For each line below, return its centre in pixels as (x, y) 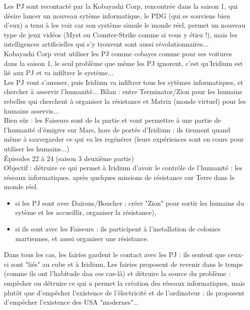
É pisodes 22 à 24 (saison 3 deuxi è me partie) (69, 158)
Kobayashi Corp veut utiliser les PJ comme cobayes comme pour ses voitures (118, 53)
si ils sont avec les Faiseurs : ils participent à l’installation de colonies (118, 229)
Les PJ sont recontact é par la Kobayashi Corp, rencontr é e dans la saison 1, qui (121, 6)
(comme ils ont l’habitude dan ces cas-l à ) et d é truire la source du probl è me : (117, 273)
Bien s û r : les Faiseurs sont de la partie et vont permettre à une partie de (112, 120)
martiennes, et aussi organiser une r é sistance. (82, 238)
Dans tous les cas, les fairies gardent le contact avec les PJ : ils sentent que (115, 254)
